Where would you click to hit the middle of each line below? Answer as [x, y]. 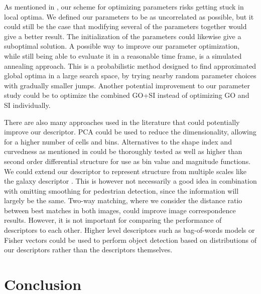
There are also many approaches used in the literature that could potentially [122, 122]
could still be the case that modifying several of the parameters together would [125, 26]
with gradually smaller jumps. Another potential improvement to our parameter [127, 85]
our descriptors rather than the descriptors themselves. [88, 250]
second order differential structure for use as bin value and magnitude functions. [127, 161]
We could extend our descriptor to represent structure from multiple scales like [125, 171]
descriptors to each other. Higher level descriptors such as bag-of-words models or [129, 230]
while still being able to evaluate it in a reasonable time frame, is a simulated [123, 55]
